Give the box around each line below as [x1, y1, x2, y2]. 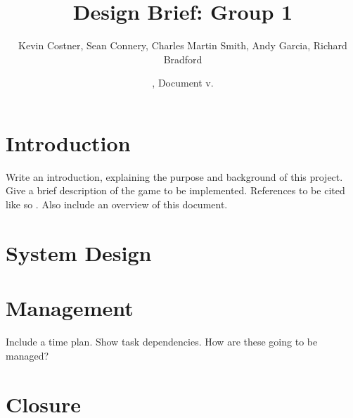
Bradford [163, 51, 203, 66]
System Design [6, 238, 152, 267]
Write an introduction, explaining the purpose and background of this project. [6, 169, 343, 184]
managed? [6, 348, 49, 362]
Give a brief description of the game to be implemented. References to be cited [6, 183, 345, 198]
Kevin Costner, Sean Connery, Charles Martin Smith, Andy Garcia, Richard [18, 38, 347, 53]
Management [6, 293, 134, 322]
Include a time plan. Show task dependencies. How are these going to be [6, 334, 318, 349]
